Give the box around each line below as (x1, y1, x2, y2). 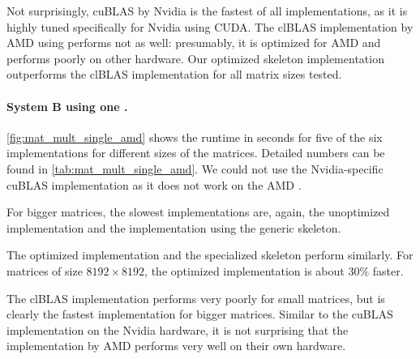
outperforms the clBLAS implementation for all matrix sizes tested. (6, 66, 342, 83)
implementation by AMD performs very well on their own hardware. (6, 337, 346, 354)
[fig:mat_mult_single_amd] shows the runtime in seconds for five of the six (6, 128, 383, 145)
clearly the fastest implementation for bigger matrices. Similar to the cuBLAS (6, 306, 393, 323)
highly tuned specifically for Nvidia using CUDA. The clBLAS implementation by (6, 18, 414, 35)
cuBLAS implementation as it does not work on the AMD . (6, 176, 302, 193)
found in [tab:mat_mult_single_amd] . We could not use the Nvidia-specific (6, 160, 384, 177)
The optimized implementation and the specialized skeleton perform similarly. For (6, 246, 414, 263)
